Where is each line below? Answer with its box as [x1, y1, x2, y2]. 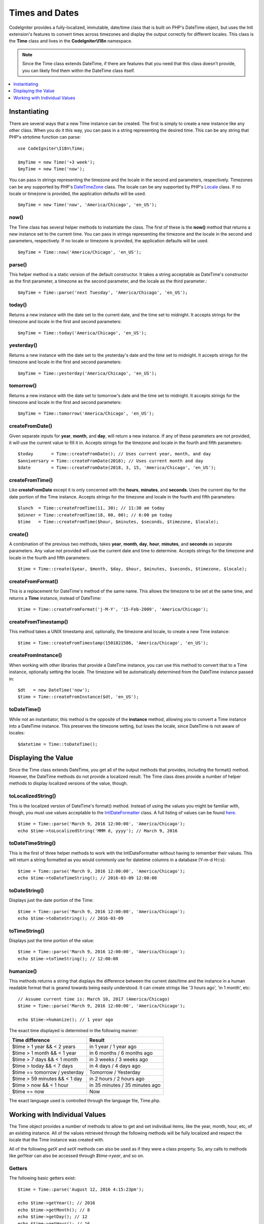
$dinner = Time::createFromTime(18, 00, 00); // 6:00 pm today [18, 512, 173, 518]
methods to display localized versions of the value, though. [9, 780, 128, 786]
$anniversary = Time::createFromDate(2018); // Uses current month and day [18, 458, 203, 464]
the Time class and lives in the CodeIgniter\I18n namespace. [9, 38, 132, 44]
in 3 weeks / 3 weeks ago [89, 1056, 149, 1062]
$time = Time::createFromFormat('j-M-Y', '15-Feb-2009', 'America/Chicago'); [18, 607, 209, 612]
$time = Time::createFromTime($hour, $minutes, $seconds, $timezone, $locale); [18, 519, 219, 524]
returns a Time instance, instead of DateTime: [9, 595, 102, 601]
